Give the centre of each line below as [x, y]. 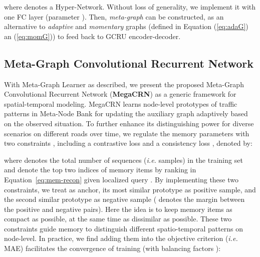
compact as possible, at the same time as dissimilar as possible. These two [118, 219]
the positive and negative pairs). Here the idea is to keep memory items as [118, 209]
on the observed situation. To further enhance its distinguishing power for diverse [129, 123]
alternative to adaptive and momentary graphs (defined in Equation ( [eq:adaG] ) [126, 26]
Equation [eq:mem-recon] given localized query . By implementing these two [121, 179]
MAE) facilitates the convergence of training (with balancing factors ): [112, 248]
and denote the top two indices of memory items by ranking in [100, 170]
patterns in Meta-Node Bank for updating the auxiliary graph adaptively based [126, 113]
